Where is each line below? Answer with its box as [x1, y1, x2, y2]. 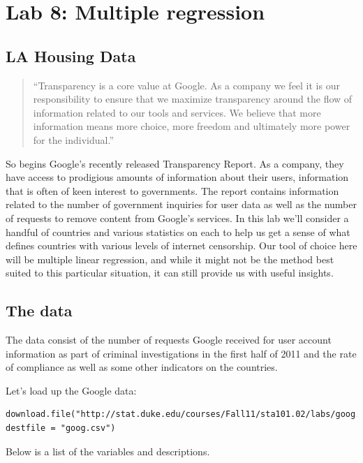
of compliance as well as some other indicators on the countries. [6, 360, 278, 374]
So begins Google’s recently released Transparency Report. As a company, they [6, 156, 344, 170]
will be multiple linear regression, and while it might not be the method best [6, 251, 334, 266]
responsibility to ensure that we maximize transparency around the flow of [33, 91, 353, 106]
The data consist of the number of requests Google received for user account [6, 332, 332, 347]
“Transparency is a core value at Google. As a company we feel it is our [33, 78, 340, 92]
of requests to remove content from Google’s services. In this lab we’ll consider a [6, 210, 349, 225]
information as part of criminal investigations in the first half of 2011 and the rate [6, 346, 357, 360]
